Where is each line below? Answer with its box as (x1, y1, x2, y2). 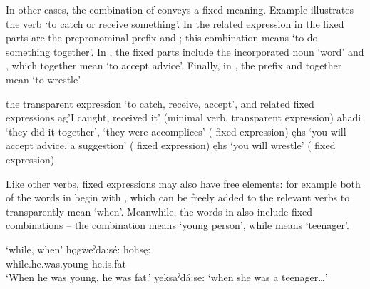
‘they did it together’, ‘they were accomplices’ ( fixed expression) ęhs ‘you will (6, 123, 346, 138)
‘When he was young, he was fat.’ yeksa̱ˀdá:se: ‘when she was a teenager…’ (6, 270, 328, 285)
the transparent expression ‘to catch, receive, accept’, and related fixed (6, 96, 314, 111)
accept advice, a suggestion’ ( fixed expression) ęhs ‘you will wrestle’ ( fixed (6, 138, 336, 153)
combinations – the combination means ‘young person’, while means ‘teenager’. (6, 218, 349, 233)
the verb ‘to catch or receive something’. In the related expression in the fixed (6, 16, 344, 31)
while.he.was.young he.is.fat (6, 255, 126, 270)
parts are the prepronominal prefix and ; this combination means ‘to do (6, 30, 318, 45)
